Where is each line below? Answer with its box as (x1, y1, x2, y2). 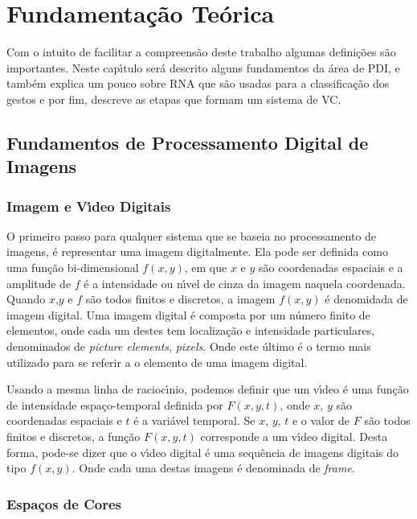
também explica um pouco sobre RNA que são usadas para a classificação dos (6, 75, 390, 92)
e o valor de (292, 412, 350, 429)
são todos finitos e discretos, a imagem (85, 290, 276, 307)
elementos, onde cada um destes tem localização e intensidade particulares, (6, 322, 375, 339)
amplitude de (6, 274, 72, 291)
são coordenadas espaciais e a (258, 259, 403, 276)
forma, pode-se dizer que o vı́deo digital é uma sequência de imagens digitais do (6, 443, 399, 460)
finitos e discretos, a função (6, 428, 141, 445)
